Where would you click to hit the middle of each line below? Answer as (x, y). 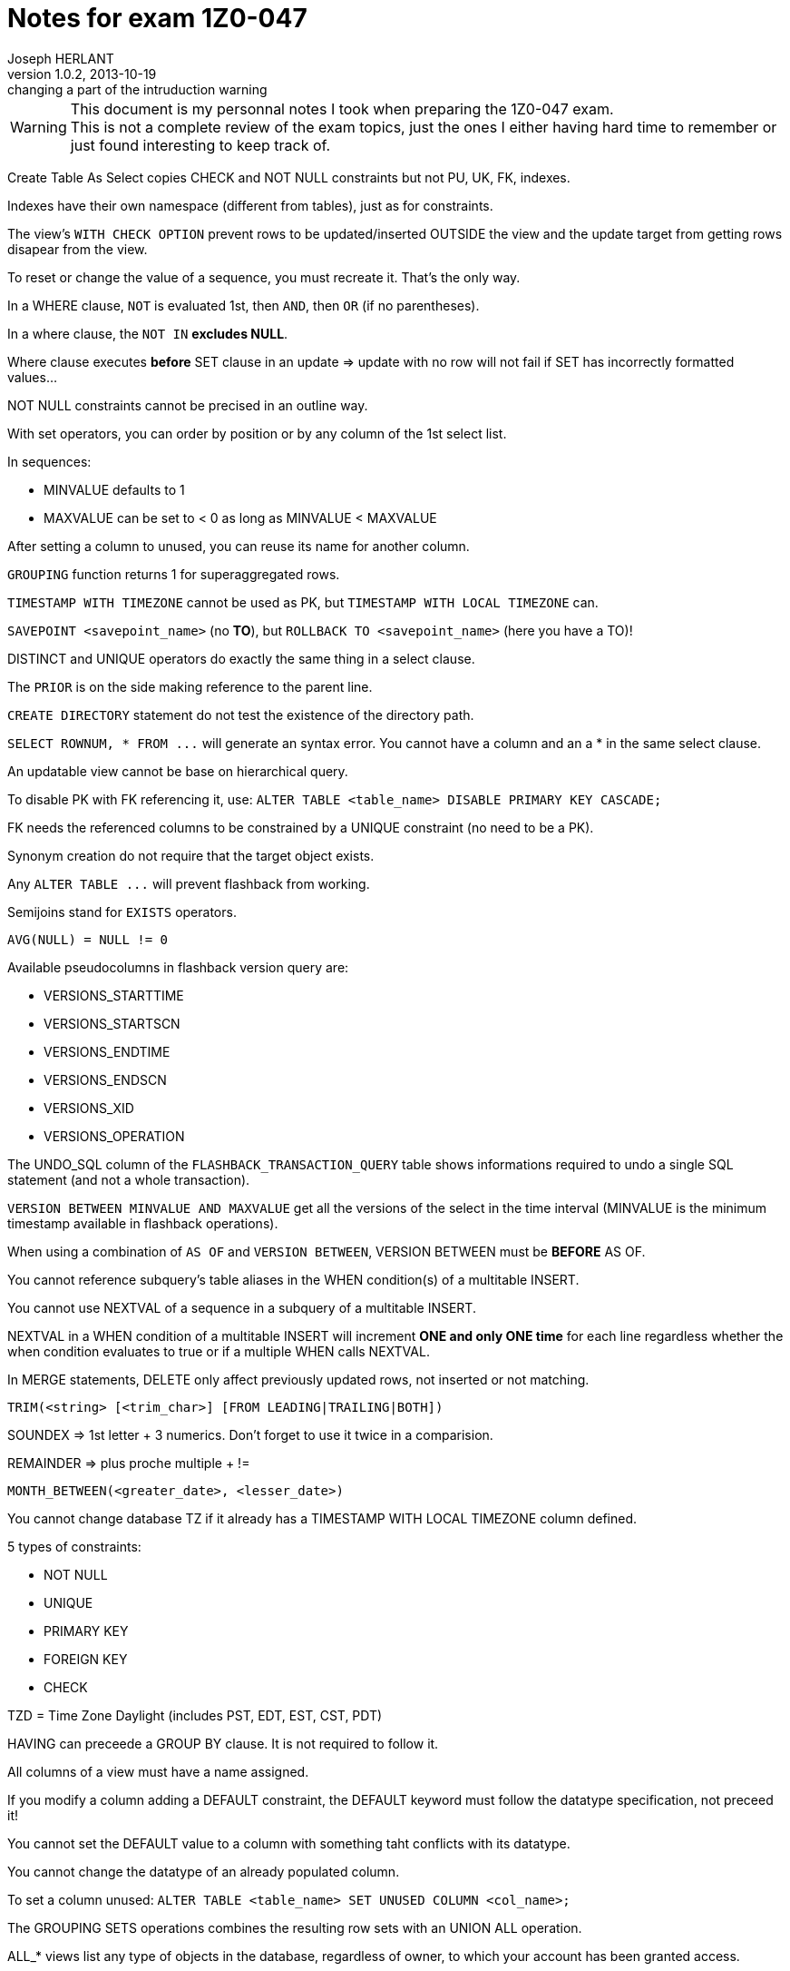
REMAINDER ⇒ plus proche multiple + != (129, 1463)
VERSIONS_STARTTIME (114, 995)
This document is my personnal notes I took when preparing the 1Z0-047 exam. (342, 108)
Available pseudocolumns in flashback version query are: (178, 967)
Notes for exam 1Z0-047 (157, 18)
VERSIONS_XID (89, 1108)
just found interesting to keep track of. (200, 145)
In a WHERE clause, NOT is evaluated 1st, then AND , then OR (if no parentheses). (244, 305)
